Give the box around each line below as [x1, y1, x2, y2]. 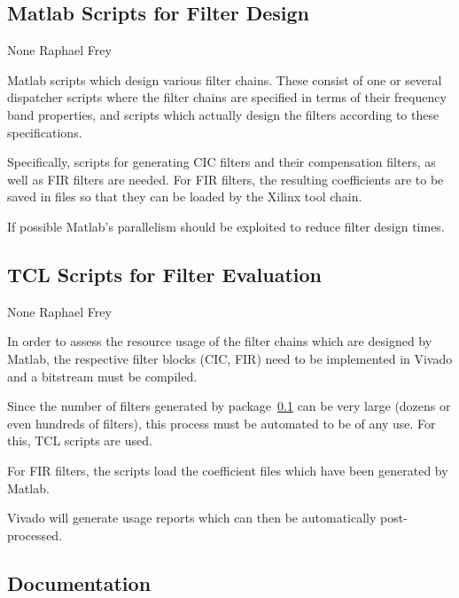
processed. [7, 525, 63, 544]
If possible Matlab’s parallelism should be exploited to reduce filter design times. [7, 216, 445, 235]
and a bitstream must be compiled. [7, 366, 198, 385]
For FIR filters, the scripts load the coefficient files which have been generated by [7, 460, 448, 479]
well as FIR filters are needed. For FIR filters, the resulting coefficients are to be [7, 169, 444, 188]
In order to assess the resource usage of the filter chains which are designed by [7, 332, 432, 350]
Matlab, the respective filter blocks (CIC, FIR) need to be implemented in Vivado [7, 349, 453, 367]
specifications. [7, 122, 82, 141]
